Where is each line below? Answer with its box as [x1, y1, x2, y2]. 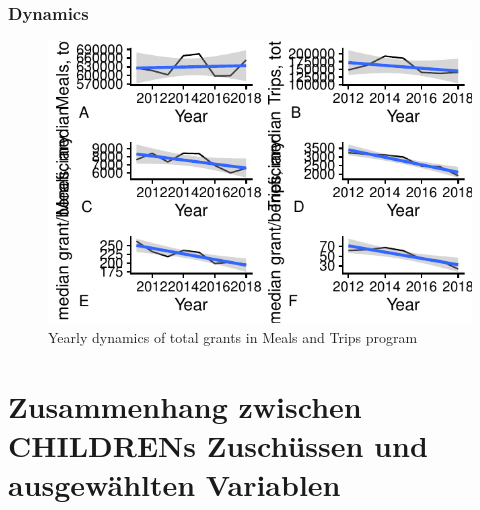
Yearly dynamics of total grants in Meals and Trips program [48, 326, 418, 347]
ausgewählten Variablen [8, 463, 341, 504]
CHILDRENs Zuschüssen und [8, 424, 428, 465]
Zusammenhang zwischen [8, 385, 362, 426]
